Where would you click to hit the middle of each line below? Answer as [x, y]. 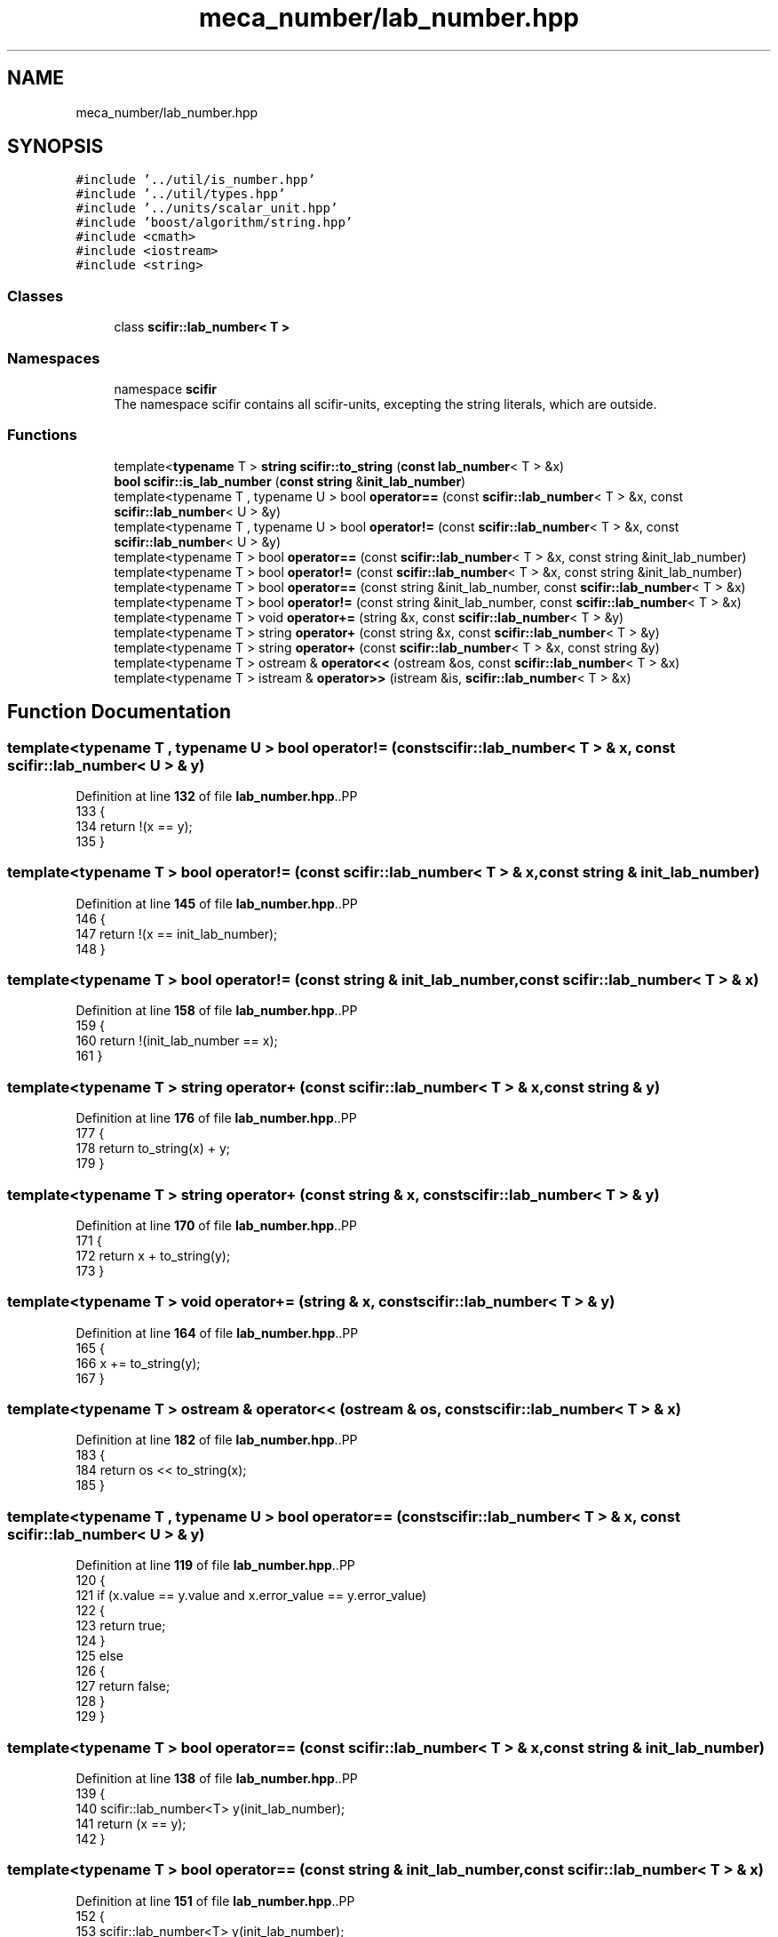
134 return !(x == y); [134, 826]
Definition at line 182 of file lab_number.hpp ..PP [217, 1440]
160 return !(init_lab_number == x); [177, 1041]
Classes [36, 296]
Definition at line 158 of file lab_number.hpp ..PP [217, 1011]
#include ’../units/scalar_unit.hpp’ [207, 208]
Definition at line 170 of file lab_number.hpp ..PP [216, 1225]
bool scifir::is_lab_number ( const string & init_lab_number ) [290, 481]
